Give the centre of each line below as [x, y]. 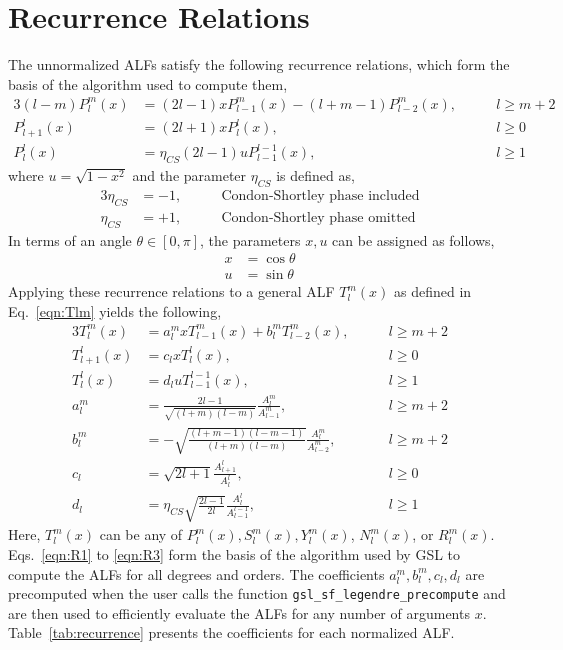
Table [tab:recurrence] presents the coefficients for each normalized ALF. [231, 632]
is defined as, [315, 175]
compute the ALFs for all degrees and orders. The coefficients [196, 573]
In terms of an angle [70, 239]
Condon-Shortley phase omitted [318, 217]
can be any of [141, 534]
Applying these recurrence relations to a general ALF [171, 291]
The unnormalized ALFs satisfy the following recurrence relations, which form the [259, 64]
